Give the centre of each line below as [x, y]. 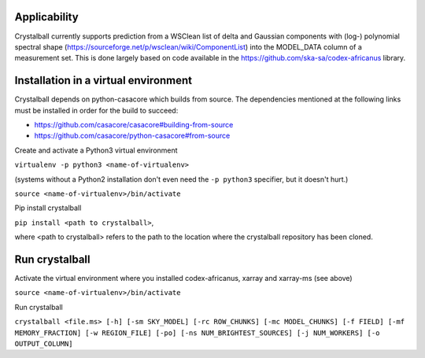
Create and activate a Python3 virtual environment [96, 150]
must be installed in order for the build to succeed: [96, 110]
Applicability [46, 17]
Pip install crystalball [48, 208]
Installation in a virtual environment [103, 81]
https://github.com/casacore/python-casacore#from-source [132, 136]
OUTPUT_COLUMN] [44, 343]
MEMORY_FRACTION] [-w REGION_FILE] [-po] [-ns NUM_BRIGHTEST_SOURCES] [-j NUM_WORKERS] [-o [197, 333]
